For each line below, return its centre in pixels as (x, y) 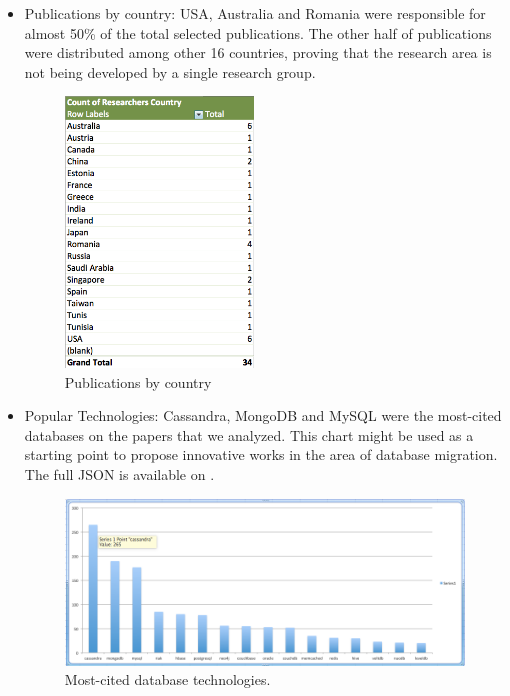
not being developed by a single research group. (170, 71)
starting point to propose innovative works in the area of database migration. (261, 454)
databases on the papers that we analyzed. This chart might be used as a (249, 434)
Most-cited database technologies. (167, 679)
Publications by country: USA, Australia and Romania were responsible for (255, 13)
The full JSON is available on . (119, 473)
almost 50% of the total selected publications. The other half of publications (258, 32)
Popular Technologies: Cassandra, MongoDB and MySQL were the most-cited (263, 415)
